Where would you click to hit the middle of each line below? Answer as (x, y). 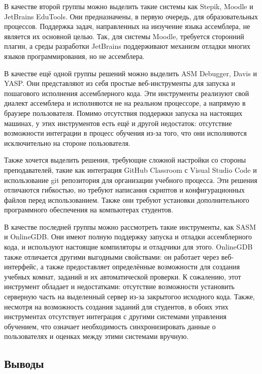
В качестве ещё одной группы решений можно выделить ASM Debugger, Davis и (130, 73)
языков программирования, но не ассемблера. (74, 56)
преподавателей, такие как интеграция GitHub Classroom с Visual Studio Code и (130, 169)
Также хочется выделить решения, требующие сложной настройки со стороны (125, 160)
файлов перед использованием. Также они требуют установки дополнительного (127, 199)
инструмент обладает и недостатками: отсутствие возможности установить (120, 286)
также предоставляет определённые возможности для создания (143, 267)
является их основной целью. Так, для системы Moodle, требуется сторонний (124, 36)
